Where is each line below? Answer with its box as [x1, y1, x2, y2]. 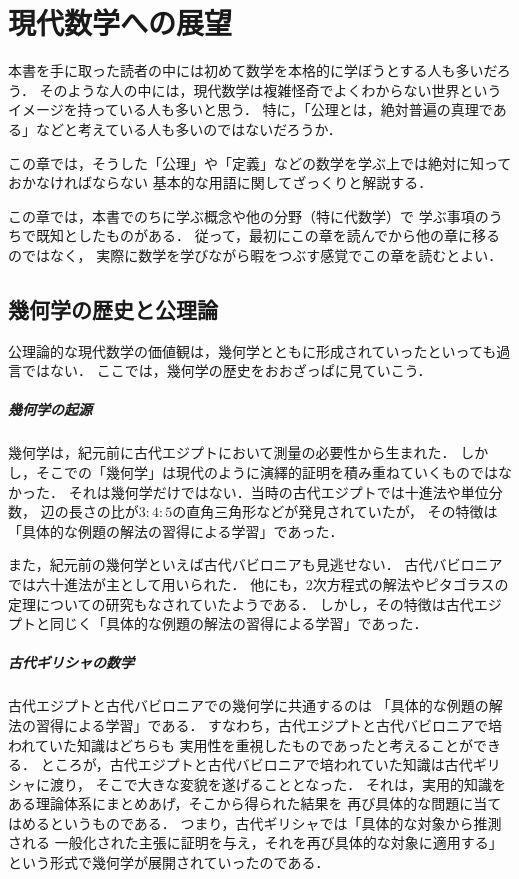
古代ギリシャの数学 [8, 652, 134, 673]
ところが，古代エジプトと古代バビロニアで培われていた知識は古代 [40, 754, 473, 775]
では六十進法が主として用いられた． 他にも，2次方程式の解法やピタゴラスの [8, 573, 509, 594]
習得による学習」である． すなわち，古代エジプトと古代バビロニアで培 [35, 714, 503, 735]
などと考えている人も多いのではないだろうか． [35, 118, 342, 139]
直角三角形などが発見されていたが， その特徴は [186, 501, 498, 522]
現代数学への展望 [8, 2, 233, 43]
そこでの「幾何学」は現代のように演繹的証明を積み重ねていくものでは [35, 462, 498, 483]
